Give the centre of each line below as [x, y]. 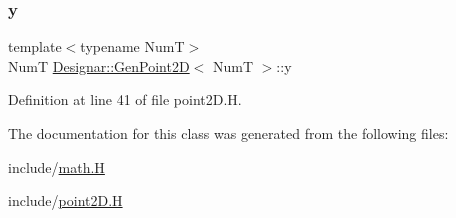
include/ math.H [56, 166]
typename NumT [132, 46]
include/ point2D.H [65, 200]
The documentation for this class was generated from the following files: [228, 133]
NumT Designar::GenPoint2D [99, 65]
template [35, 46]
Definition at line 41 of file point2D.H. [125, 99]
